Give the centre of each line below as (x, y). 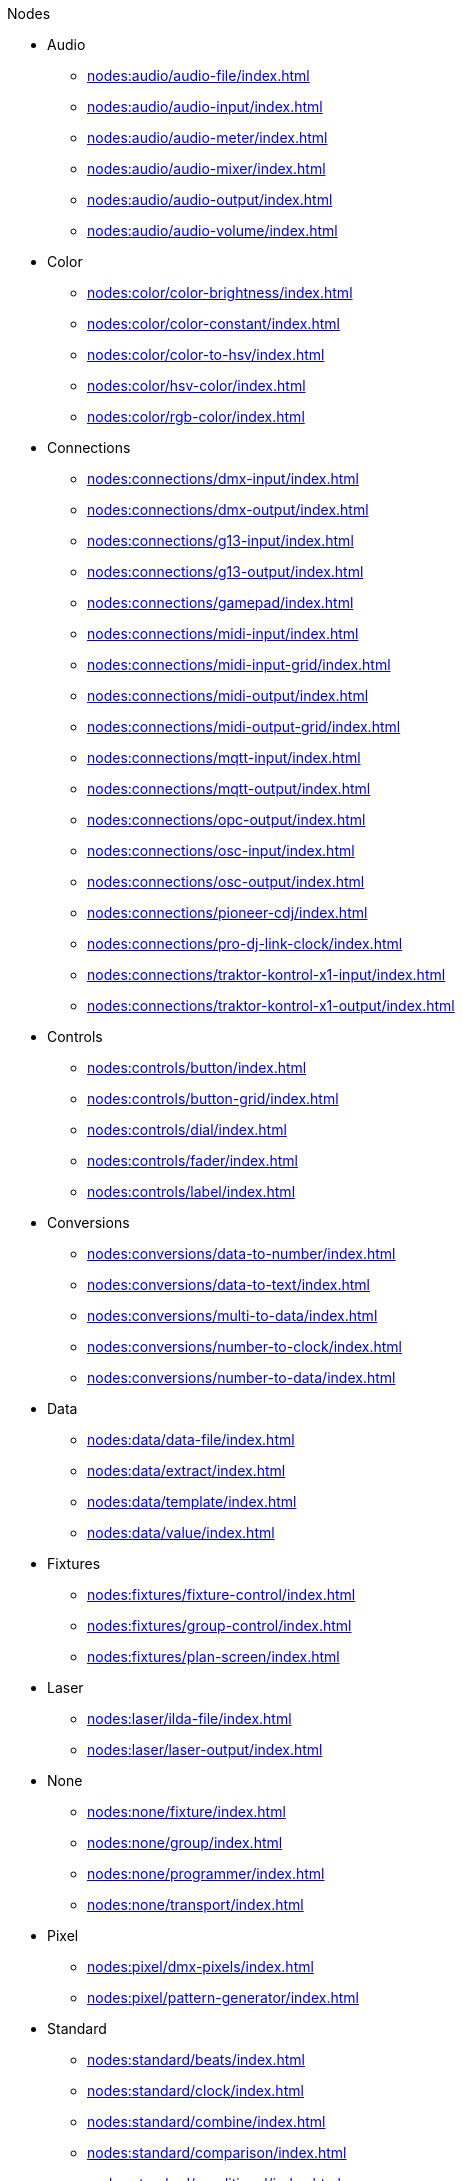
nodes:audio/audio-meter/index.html (207, 137)
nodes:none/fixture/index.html (186, 1811)
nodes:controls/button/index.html (197, 1067)
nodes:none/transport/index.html (195, 1904)
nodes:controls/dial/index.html (187, 1129)
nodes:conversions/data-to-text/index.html (228, 1284)
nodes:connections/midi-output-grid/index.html (244, 726)
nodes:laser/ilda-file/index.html (189, 1718)
